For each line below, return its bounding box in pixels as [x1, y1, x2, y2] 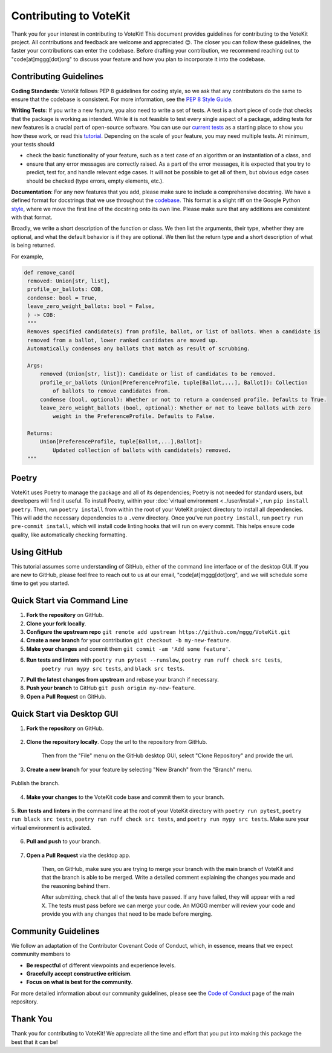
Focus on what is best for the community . [26, 979, 133, 986]
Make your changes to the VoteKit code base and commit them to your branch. [26, 793, 225, 801]
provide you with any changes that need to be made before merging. [41, 910, 213, 918]
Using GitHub [11, 547, 63, 557]
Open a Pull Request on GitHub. [26, 693, 106, 700]
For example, [11, 253, 44, 260]
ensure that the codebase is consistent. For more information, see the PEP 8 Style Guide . [11, 96, 233, 103]
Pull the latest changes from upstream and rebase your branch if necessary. [26, 676, 219, 683]
